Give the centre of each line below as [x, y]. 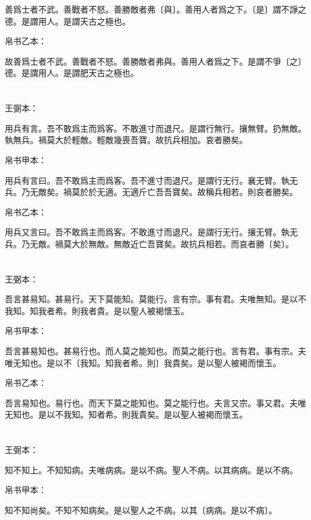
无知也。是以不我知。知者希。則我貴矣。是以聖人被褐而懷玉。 [126, 414]
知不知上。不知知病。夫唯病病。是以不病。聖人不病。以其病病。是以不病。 [151, 469]
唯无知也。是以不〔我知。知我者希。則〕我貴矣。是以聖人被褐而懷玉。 [143, 362]
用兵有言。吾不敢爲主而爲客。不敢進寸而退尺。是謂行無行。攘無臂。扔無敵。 [155, 128]
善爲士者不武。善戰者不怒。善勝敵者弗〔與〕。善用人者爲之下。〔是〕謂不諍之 [155, 9]
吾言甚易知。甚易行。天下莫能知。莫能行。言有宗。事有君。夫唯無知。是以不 [155, 299]
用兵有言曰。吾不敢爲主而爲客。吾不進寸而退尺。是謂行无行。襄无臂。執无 [151, 180]
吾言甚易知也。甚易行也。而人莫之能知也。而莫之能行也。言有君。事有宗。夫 [155, 351]
